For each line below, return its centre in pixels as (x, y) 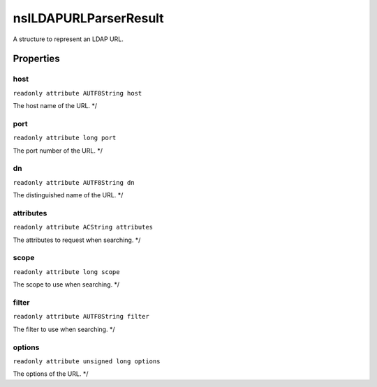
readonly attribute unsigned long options (87, 361)
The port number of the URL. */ (58, 151)
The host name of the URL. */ (55, 106)
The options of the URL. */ (51, 374)
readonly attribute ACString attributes (83, 227)
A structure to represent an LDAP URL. (68, 39)
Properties (36, 59)
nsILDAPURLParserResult (88, 18)
